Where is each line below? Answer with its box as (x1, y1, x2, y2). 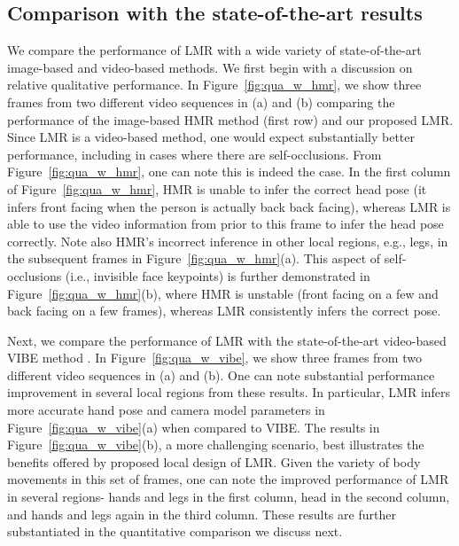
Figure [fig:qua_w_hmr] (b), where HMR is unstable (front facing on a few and (7, 284, 439, 302)
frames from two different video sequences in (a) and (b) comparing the (7, 92, 395, 111)
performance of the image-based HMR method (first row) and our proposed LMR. (7, 110, 454, 129)
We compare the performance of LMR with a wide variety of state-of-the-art (7, 41, 422, 59)
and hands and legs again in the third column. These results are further (7, 504, 396, 523)
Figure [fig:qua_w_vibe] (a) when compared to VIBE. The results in (7, 417, 380, 436)
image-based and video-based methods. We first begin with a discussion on (7, 58, 413, 76)
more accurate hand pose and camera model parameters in (7, 401, 325, 419)
